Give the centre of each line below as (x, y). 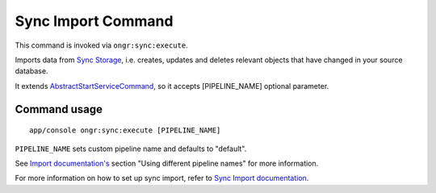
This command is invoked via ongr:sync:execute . (102, 45)
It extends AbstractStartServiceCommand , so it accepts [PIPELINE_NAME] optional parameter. (172, 86)
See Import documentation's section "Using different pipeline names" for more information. (167, 163)
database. (31, 71)
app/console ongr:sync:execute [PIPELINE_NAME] (125, 130)
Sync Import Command (94, 21)
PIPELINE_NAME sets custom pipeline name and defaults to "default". (131, 149)
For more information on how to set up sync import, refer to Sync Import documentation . (162, 178)
